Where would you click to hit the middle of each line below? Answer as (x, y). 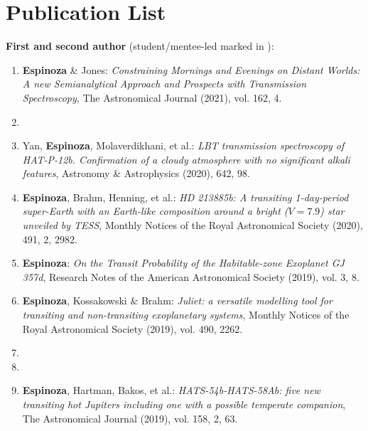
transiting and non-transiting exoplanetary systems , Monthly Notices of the (186, 315)
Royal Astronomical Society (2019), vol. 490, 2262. (132, 328)
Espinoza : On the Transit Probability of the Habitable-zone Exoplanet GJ (183, 263)
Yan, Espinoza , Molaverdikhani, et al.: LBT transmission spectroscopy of (183, 145)
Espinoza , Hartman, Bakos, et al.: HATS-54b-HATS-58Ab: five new (171, 390)
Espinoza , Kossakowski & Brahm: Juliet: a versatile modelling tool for (177, 300)
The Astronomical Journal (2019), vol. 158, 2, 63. (130, 418)
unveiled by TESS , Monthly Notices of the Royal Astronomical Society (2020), (193, 225)
